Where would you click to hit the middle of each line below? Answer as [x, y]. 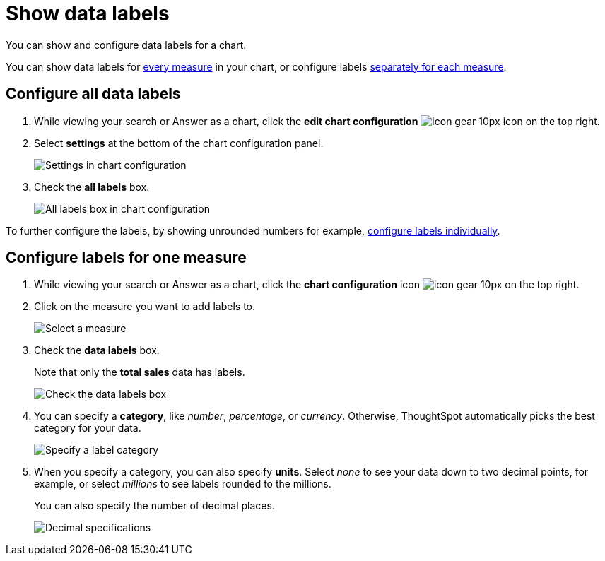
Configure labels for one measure [126, 258]
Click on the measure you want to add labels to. [145, 307]
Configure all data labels [93, 94]
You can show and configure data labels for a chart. [126, 45]
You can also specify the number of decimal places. [154, 506]
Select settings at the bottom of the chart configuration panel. [179, 143]
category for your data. [88, 428]
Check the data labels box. [97, 350]
